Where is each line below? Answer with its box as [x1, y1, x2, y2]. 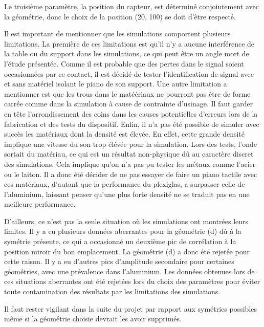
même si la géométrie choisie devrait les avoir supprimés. [4, 313, 182, 324]
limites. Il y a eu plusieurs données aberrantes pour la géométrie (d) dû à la [4, 226, 241, 236]
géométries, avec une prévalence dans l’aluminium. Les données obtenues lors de [4, 266, 255, 276]
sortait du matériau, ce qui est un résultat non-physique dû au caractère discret [4, 148, 254, 159]
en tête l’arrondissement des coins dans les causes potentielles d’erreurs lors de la [4, 108, 258, 119]
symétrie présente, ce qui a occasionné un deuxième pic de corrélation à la [4, 236, 236, 247]
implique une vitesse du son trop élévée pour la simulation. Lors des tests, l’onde [4, 138, 257, 149]
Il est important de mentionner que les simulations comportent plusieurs [4, 28, 231, 39]
